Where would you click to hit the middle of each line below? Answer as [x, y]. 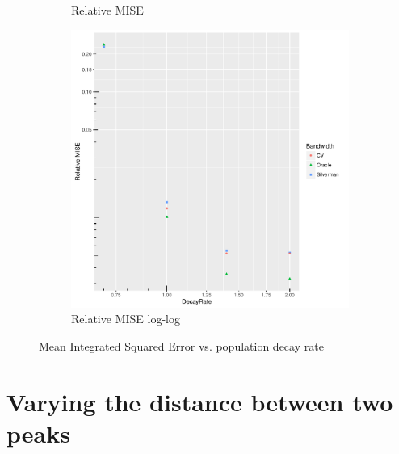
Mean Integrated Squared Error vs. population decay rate [181, 345]
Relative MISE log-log [126, 319]
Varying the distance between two [200, 401]
